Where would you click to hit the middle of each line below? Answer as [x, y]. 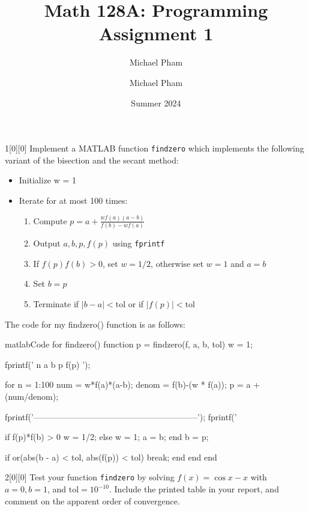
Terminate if [56, 304]
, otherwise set [177, 263]
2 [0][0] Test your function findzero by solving [90, 477]
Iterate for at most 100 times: [73, 200]
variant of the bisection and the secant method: [92, 160]
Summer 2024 [156, 103]
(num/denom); [32, 396]
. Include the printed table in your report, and [194, 489]
